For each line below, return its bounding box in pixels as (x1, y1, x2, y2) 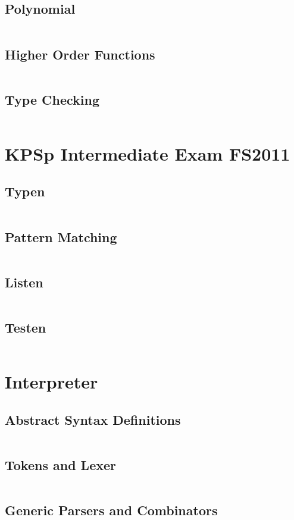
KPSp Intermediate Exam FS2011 (5, 141, 290, 165)
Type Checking (5, 90, 100, 108)
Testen (5, 318, 46, 336)
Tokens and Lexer (5, 455, 116, 474)
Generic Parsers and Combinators (5, 500, 218, 519)
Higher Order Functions (5, 45, 155, 63)
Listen (5, 272, 43, 291)
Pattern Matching (5, 227, 117, 246)
